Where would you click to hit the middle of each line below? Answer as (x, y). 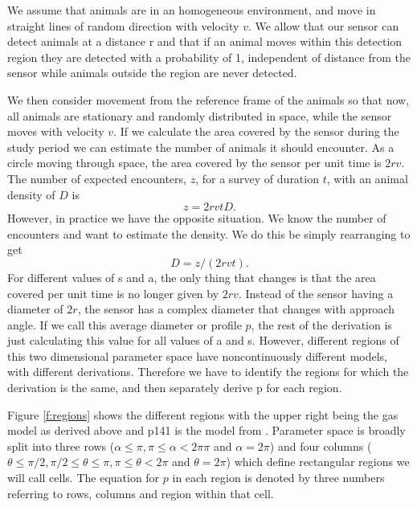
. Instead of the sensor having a (316, 293)
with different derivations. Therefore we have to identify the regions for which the (208, 372)
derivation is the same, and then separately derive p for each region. (175, 388)
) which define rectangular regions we (318, 462)
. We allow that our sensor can (323, 25)
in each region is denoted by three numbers (278, 478)
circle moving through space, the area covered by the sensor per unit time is (194, 163)
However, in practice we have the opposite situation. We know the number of (197, 218)
